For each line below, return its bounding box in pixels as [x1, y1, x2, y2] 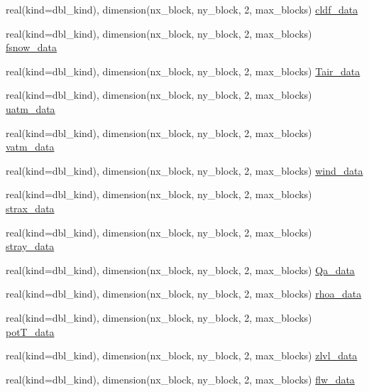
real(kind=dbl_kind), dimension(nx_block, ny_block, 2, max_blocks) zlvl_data [6, 348, 358, 363]
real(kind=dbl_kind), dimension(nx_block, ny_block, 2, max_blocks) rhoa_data [6, 286, 362, 301]
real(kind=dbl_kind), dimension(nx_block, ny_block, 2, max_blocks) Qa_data [6, 262, 355, 277]
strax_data [6, 200, 55, 215]
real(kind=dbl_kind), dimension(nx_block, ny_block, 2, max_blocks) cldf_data [6, 2, 358, 16]
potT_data [6, 324, 55, 339]
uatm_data [6, 101, 55, 116]
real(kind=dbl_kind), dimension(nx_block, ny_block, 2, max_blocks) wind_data [6, 163, 363, 178]
